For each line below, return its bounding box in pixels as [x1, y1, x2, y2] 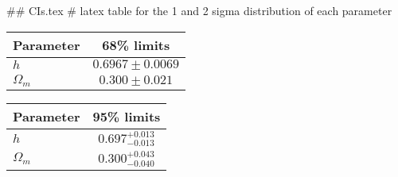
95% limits [92, 106, 161, 125]
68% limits [102, 35, 170, 54]
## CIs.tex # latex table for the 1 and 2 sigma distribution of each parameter [6, 2, 392, 18]
